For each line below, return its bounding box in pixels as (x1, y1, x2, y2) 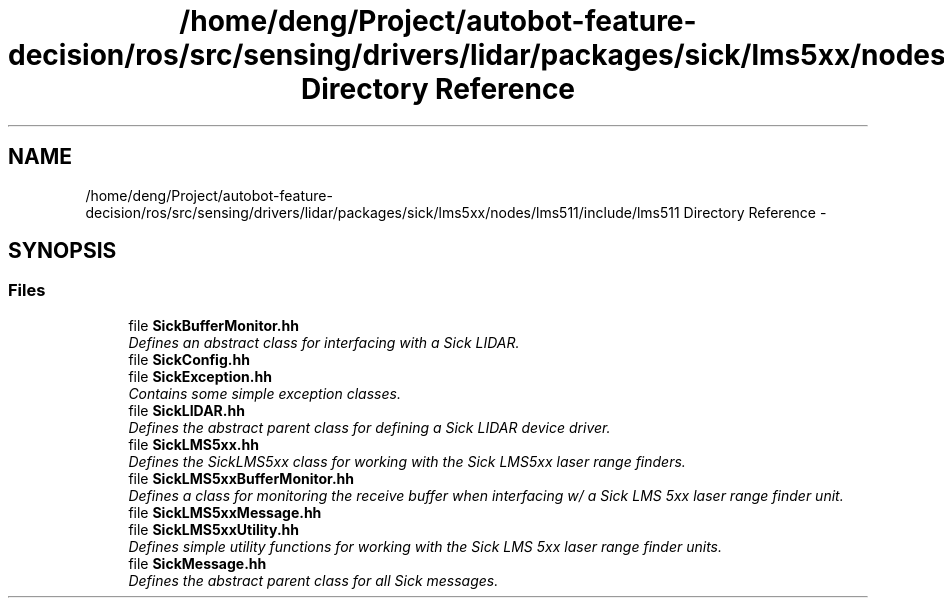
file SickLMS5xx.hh (128, 435, 259, 453)
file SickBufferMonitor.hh (128, 316, 299, 334)
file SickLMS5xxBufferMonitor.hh (128, 469, 354, 487)
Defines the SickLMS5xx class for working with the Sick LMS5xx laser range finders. (128, 452, 686, 470)
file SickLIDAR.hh (128, 401, 245, 419)
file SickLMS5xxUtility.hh (128, 520, 300, 538)
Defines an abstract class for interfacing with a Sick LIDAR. (128, 333, 520, 351)
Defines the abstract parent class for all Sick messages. (128, 571, 499, 589)
